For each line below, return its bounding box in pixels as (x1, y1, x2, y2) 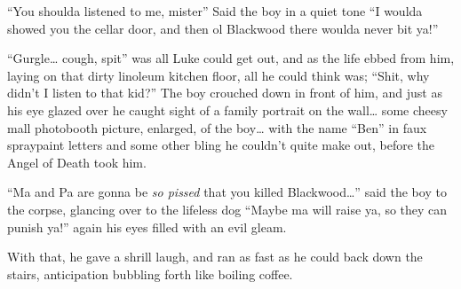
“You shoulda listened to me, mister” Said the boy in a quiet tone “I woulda (7, 2, 423, 20)
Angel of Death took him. (7, 152, 147, 171)
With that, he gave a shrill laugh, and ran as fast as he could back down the (7, 247, 423, 266)
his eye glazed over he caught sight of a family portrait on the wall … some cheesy (7, 100, 448, 119)
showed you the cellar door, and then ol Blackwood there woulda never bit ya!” (7, 19, 439, 37)
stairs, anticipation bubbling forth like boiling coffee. (7, 264, 293, 283)
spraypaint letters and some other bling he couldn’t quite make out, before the (7, 136, 435, 154)
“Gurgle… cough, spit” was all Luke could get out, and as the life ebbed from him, (7, 49, 455, 67)
